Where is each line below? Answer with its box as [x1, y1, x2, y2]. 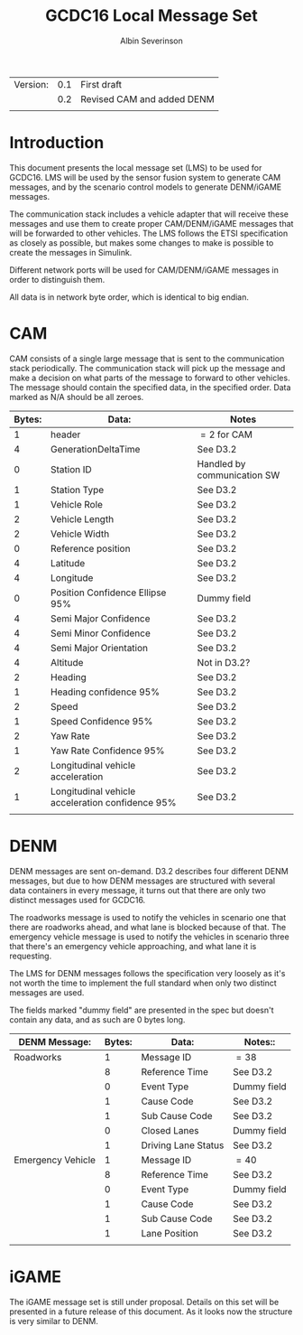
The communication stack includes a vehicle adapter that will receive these [9, 209, 289, 219]
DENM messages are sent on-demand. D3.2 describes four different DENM [9, 865, 289, 876]
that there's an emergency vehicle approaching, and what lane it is [9, 940, 257, 951]
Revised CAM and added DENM [80, 92, 215, 105]
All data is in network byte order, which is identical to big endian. [9, 291, 250, 303]
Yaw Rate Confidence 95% [50, 744, 165, 757]
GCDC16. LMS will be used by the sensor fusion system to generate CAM [9, 172, 281, 182]
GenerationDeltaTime [50, 443, 141, 455]
